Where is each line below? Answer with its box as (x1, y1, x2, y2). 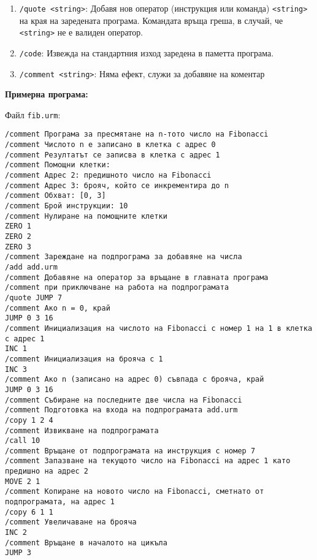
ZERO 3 (5, 242, 31, 251)
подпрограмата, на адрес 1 (5, 498, 115, 507)
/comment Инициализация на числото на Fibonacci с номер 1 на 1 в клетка (5, 324, 313, 333)
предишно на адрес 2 (5, 467, 89, 476)
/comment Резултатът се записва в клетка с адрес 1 (5, 150, 220, 159)
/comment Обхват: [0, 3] (5, 191, 106, 200)
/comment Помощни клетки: (5, 161, 110, 170)
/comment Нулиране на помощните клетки (5, 211, 167, 221)
